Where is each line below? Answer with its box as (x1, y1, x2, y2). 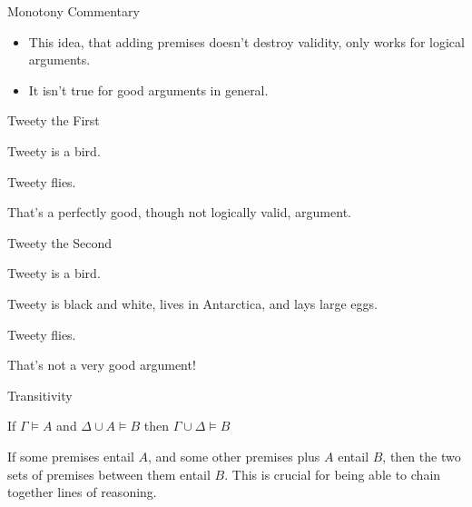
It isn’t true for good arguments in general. (28, 80, 269, 99)
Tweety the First (7, 111, 100, 130)
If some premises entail (7, 446, 134, 465)
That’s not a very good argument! (7, 355, 196, 374)
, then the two (382, 446, 461, 465)
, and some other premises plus (148, 446, 320, 465)
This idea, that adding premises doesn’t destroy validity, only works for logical (28, 32, 465, 51)
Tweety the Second (7, 233, 113, 252)
